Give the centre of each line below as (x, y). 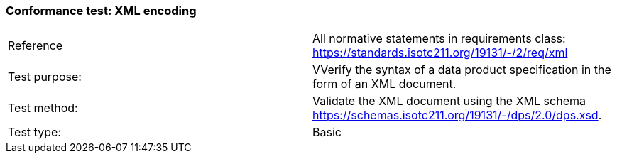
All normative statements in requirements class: (439, 39)
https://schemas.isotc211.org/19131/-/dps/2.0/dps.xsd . (457, 115)
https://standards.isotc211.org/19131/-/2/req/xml (440, 53)
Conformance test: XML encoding (101, 11)
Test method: (43, 108)
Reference (36, 46)
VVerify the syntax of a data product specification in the (462, 70)
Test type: (34, 132)
